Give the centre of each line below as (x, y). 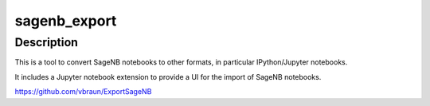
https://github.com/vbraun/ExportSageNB (83, 92)
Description (47, 42)
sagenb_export (66, 21)
